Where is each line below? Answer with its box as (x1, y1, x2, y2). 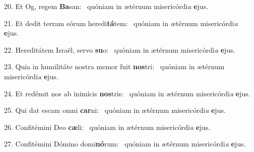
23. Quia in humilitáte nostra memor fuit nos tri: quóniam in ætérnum (4, 61, 225, 72)
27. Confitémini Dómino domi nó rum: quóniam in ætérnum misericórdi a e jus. (4, 138, 246, 149)
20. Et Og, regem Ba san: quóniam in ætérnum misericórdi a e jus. (4, 1, 209, 11)
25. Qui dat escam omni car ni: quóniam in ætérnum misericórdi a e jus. (4, 105, 226, 115)
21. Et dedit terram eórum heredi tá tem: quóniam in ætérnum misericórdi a (4, 18, 238, 28)
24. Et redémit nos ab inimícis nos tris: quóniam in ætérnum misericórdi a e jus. (4, 88, 250, 98)
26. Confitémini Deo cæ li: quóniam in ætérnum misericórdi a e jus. (4, 121, 211, 132)
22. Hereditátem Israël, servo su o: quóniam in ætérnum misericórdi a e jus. (4, 44, 235, 55)
